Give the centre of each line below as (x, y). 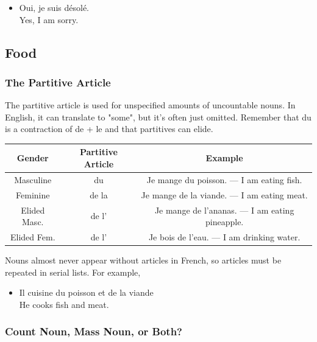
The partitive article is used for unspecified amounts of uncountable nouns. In (150, 105)
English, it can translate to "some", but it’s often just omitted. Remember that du (158, 117)
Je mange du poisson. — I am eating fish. (224, 179)
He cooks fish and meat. (64, 304)
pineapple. (225, 222)
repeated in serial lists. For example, (73, 272)
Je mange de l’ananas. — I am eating (224, 210)
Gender (33, 158)
